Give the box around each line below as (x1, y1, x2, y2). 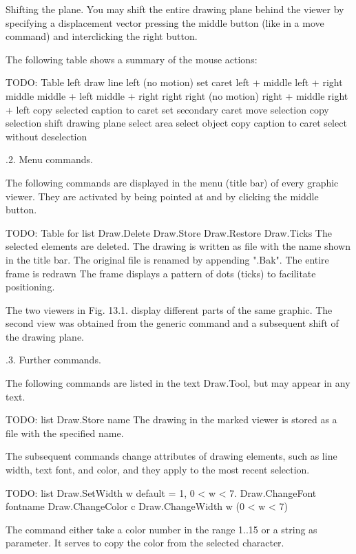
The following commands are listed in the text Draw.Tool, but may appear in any (6, 376, 350, 390)
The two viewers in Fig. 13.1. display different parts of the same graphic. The (6, 302, 333, 317)
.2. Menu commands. (6, 152, 93, 167)
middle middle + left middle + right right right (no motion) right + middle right (6, 88, 348, 103)
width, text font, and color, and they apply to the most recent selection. (6, 462, 310, 477)
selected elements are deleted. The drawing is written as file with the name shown (6, 239, 350, 253)
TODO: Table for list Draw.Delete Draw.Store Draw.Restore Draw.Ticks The (6, 225, 332, 239)
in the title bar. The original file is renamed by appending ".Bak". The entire (6, 252, 329, 266)
